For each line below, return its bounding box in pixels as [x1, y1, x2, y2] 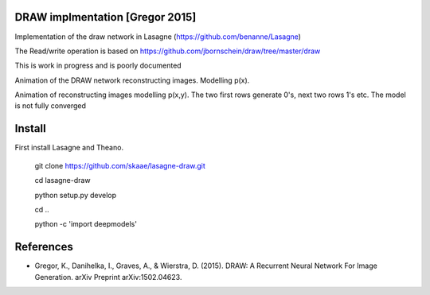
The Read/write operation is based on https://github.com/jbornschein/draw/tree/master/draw [14, 46, 321, 56]
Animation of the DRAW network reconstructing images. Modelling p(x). [14, 76, 250, 85]
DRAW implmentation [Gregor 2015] [14, 10, 197, 24]
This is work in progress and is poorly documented [14, 60, 182, 71]
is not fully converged [14, 101, 87, 111]
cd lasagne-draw [34, 176, 91, 185]
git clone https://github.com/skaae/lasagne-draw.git [34, 161, 206, 170]
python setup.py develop [34, 190, 117, 200]
